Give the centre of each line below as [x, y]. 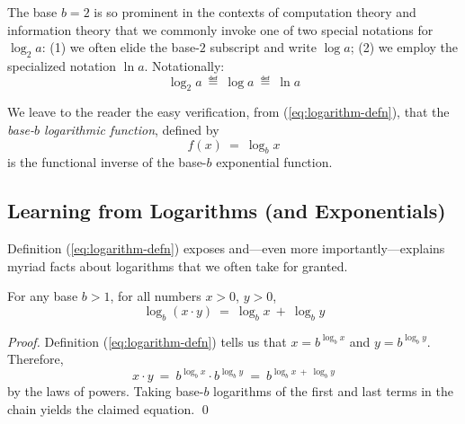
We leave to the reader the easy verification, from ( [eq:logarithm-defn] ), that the [228, 112]
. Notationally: [184, 65]
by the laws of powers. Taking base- [106, 391]
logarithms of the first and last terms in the [333, 391]
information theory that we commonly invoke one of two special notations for [220, 29]
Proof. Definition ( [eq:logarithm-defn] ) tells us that [147, 341]
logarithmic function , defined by [132, 129]
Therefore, [36, 359]
